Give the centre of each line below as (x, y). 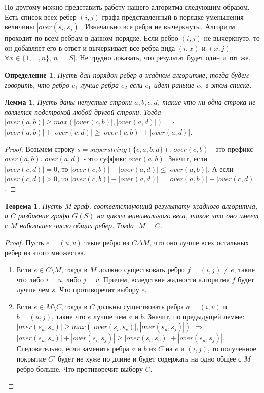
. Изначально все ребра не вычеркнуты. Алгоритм (158, 27)
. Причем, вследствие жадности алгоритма (164, 280)
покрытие (31, 359)
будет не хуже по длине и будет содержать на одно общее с (150, 359)
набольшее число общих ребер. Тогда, (78, 225)
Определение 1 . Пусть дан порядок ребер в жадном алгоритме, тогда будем (127, 74)
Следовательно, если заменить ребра (73, 349)
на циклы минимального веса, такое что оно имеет (178, 216)
